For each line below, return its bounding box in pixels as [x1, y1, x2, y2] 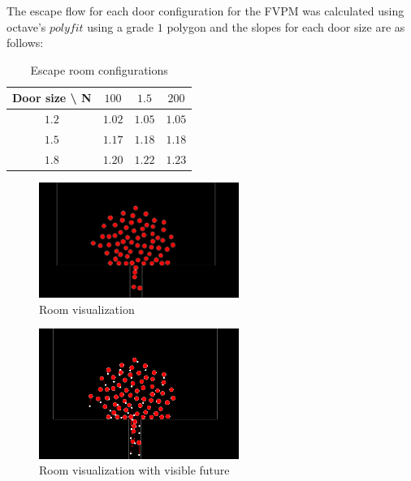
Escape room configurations [30, 61, 168, 78]
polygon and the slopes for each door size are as [167, 18, 405, 35]
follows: [6, 34, 44, 51]
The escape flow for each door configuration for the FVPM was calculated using [6, 2, 405, 19]
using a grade [87, 18, 154, 35]
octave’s [6, 18, 46, 35]
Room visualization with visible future [39, 462, 230, 479]
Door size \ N [12, 89, 92, 106]
